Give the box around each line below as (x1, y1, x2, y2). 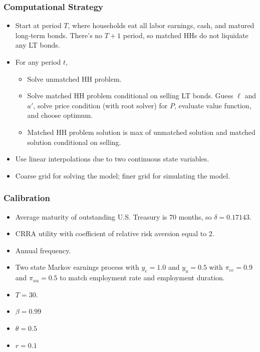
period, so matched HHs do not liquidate (123, 30, 248, 40)
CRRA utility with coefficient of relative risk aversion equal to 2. (15, 228, 214, 239)
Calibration (4, 192, 50, 204)
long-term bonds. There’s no (15, 30, 103, 40)
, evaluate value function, (174, 100, 251, 110)
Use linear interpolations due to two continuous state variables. (15, 153, 209, 164)
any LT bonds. (15, 40, 60, 50)
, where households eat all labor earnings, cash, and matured (68, 20, 254, 31)
